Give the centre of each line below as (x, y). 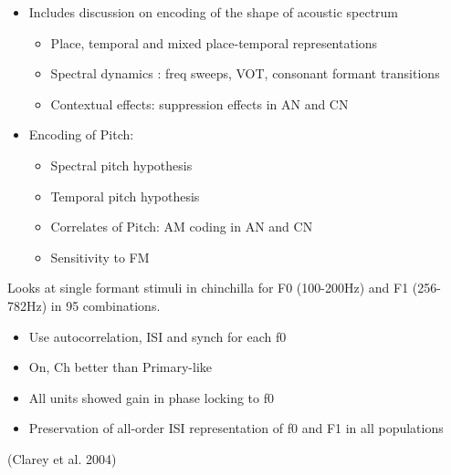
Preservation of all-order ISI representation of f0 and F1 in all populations (236, 428)
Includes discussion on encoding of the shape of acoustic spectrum (214, 12)
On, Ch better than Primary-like (121, 367)
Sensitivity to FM (100, 257)
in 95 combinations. (105, 305)
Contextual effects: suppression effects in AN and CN (199, 103)
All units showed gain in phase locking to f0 (151, 397)
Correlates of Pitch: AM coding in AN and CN (182, 227)
